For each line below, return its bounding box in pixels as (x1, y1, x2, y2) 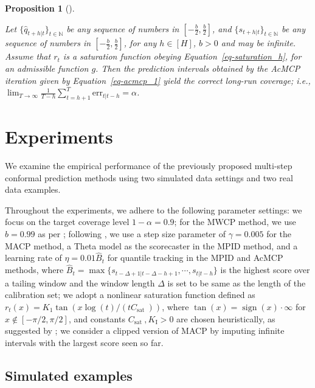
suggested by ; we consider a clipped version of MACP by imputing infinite (5, 324, 285, 337)
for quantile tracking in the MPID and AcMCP (107, 251, 283, 264)
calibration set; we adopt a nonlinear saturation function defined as (5, 288, 255, 301)
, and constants (68, 312, 125, 325)
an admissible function (5, 61, 89, 74)
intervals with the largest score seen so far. (5, 336, 164, 348)
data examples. (5, 183, 61, 196)
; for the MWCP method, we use (174, 215, 296, 228)
